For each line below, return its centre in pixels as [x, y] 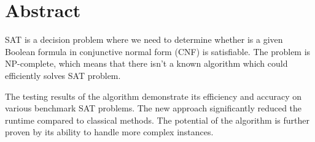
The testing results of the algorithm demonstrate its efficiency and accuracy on [154, 96]
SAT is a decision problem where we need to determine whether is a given [144, 39]
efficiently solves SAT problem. [63, 75]
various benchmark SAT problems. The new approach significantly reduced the [154, 108]
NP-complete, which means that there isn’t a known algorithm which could [146, 63]
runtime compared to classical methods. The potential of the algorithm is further [157, 120]
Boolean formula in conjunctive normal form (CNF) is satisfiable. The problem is [158, 51]
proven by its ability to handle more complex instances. [109, 132]
